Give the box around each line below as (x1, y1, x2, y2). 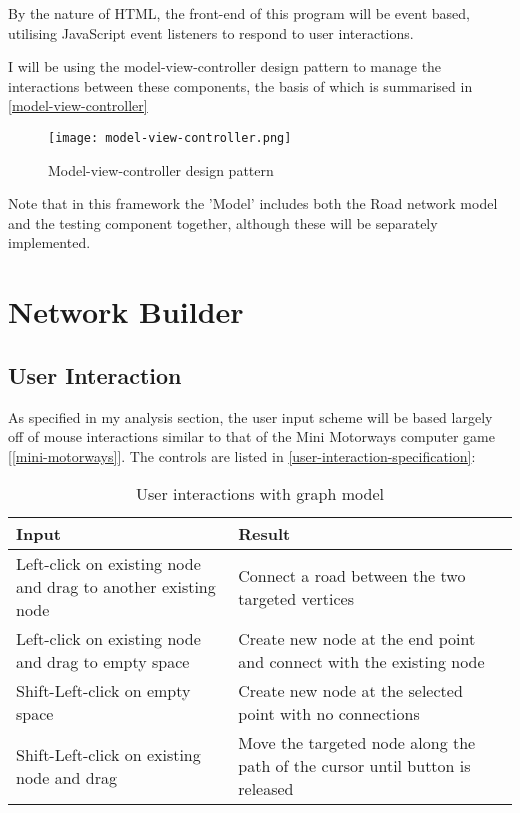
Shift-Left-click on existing (16, 742, 201, 766)
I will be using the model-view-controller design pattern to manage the (8, 56, 442, 77)
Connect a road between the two (238, 563, 466, 587)
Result (238, 522, 291, 546)
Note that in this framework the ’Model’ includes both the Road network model (8, 193, 498, 214)
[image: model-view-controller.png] (48, 130, 292, 145)
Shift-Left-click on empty (16, 679, 191, 703)
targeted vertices (238, 586, 354, 610)
